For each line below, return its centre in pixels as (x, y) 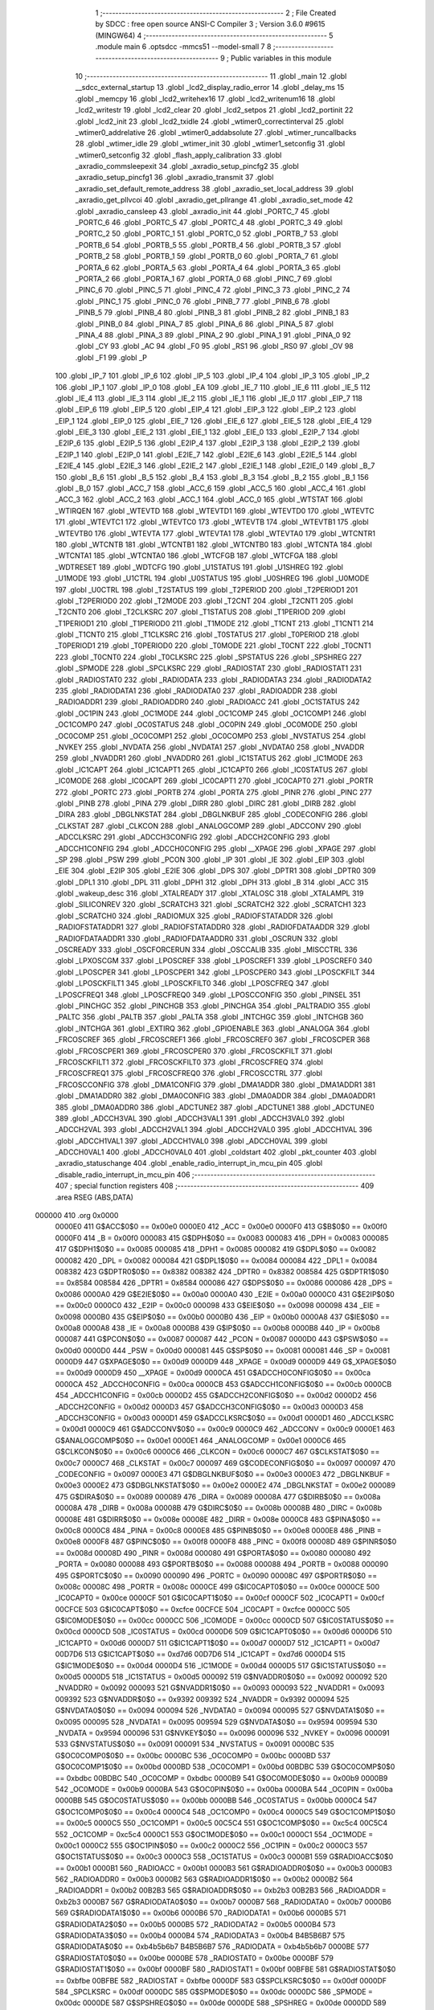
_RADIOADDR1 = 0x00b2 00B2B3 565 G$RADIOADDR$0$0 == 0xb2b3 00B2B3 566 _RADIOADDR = (221, 1890)
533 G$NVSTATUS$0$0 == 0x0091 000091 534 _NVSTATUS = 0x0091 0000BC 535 (195, 1744)
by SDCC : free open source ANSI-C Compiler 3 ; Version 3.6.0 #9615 (210, 24)
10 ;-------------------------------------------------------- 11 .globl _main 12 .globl (211, 76)
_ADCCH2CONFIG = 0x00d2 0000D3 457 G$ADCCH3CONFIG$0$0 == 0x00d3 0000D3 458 (209, 1406)
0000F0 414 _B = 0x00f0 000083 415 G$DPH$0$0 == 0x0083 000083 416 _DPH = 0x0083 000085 (222, 1237)
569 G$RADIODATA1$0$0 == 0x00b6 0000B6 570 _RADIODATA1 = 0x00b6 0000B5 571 (201, 1913)
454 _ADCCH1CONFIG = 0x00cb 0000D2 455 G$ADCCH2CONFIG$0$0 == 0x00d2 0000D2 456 (216, 1396)
